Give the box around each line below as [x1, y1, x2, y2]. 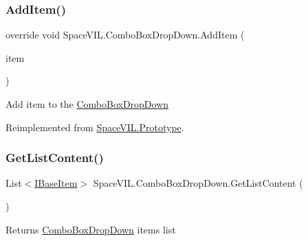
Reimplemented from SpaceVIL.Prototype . [5, 119, 184, 134]
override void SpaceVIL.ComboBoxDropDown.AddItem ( [5, 27, 245, 42]
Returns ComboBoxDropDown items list [5, 222, 176, 236]
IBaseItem [34, 176, 78, 190]
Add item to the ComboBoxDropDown [5, 97, 169, 111]
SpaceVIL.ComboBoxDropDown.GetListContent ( [93, 176, 303, 190]
